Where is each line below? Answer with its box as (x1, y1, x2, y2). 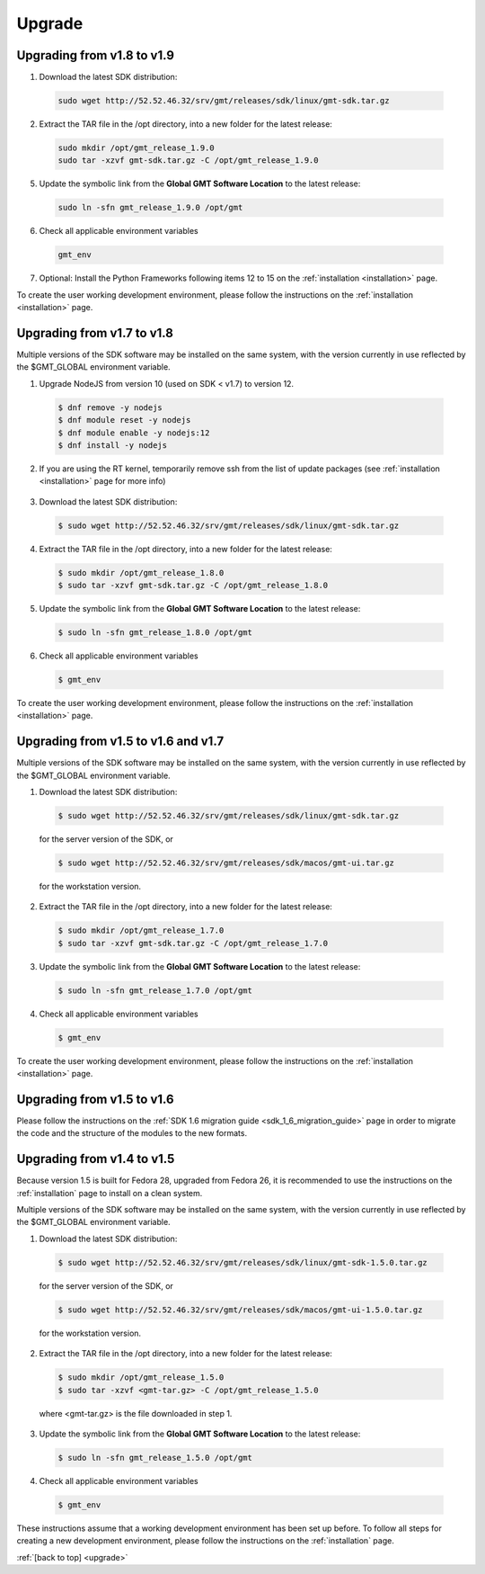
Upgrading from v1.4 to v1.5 (16, 1151, 175, 1167)
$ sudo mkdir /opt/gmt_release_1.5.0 (57, 1373, 225, 1382)
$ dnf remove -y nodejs (57, 402, 163, 413)
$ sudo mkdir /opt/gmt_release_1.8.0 (57, 568, 225, 577)
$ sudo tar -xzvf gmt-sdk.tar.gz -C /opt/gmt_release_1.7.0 (57, 938, 329, 948)
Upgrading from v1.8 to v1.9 (16, 48, 175, 63)
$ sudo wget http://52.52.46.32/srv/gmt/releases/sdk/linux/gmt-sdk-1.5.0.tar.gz (57, 1257, 428, 1267)
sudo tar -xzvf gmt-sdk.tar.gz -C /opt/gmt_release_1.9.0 (57, 156, 319, 165)
